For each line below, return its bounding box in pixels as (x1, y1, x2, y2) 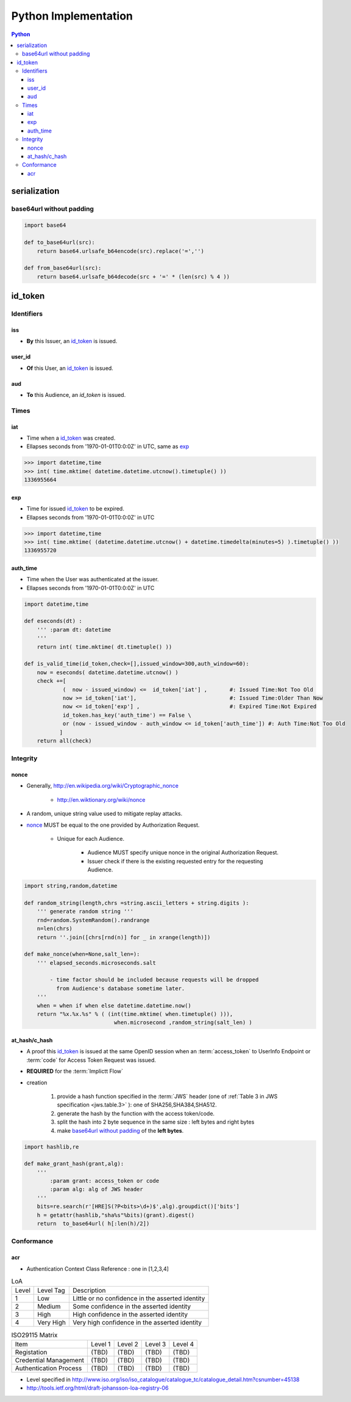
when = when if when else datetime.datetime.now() (37, 1002, 191, 1009)
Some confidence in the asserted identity (72, 1302, 191, 1311)
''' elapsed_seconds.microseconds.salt (37, 959, 157, 966)
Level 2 (117, 1340, 138, 1348)
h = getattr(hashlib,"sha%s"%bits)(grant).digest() (37, 1211, 195, 1218)
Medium (37, 1302, 61, 1311)
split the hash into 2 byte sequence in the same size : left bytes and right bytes (57, 1118, 255, 1126)
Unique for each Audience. (57, 835, 125, 843)
